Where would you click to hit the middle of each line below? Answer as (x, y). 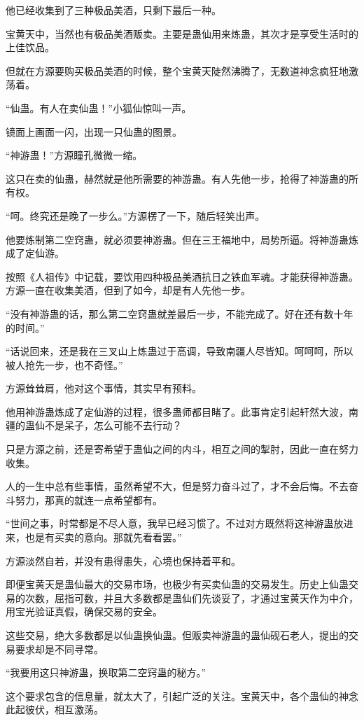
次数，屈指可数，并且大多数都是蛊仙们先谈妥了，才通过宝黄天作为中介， (191, 597)
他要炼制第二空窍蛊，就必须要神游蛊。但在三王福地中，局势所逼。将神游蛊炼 (182, 239)
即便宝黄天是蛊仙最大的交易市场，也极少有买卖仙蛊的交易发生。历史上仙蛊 (177, 584)
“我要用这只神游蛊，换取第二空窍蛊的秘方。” (106, 672)
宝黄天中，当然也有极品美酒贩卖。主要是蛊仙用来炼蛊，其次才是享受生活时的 (182, 33)
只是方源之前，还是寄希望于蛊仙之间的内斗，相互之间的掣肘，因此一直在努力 (182, 449)
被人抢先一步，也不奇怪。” (64, 364)
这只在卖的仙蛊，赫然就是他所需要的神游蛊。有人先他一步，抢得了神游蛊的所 (182, 178)
